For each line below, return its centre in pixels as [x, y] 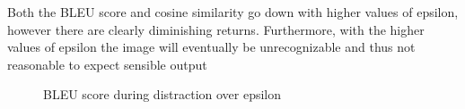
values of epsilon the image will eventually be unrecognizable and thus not [211, 47]
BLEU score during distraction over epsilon [162, 94]
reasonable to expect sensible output [107, 64]
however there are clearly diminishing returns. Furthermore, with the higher [216, 29]
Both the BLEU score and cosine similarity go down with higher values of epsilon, [233, 12]
